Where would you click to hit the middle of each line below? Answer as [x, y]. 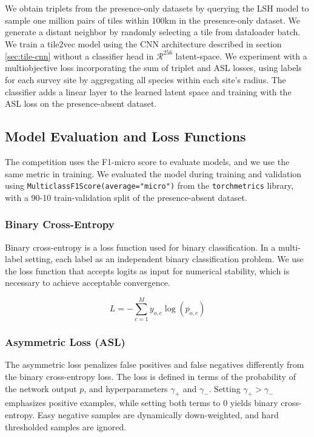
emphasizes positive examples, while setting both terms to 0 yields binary [142, 403]
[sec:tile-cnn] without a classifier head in [79, 56]
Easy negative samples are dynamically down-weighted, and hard [158, 415]
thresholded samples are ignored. [66, 426]
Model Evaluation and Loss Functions [125, 136]
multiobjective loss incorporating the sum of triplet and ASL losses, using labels [153, 68]
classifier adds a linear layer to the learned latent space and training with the [148, 91]
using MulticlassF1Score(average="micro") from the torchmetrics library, [149, 185]
